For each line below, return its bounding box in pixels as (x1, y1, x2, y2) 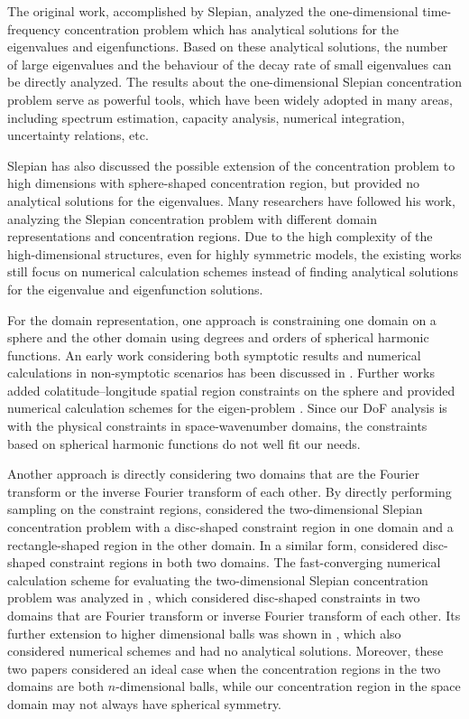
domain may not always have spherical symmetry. (7, 694, 282, 713)
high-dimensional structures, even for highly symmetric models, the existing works (7, 244, 462, 263)
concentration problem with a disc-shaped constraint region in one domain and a (7, 518, 454, 537)
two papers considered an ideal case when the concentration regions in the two (7, 658, 441, 677)
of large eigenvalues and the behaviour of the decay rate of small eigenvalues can (7, 54, 452, 73)
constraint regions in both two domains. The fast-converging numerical (50, 553, 441, 572)
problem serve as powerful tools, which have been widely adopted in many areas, (7, 89, 453, 108)
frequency (7, 19, 60, 38)
